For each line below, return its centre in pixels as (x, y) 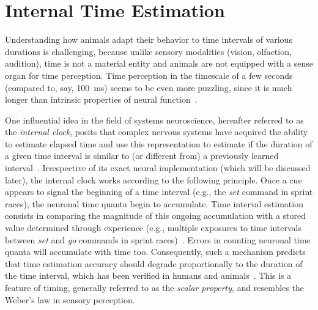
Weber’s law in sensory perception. (70, 299)
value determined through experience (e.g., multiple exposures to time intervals (153, 228)
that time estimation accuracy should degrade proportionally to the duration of (154, 263)
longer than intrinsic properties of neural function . (101, 99)
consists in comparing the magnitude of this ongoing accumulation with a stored (156, 216)
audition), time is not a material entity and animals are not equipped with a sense (159, 63)
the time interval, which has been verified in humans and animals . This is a (148, 275)
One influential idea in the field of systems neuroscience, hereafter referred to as (154, 120)
